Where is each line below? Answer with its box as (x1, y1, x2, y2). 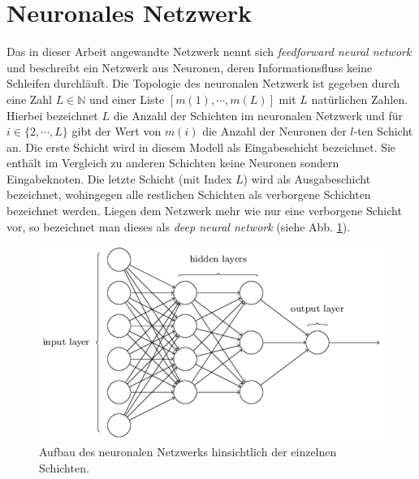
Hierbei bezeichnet (6, 106, 98, 123)
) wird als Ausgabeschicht (243, 170, 371, 187)
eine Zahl (6, 90, 52, 107)
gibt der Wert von (71, 123, 162, 140)
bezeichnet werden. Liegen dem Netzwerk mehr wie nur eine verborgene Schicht (6, 202, 402, 219)
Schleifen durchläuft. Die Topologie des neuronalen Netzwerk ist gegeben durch (6, 75, 400, 92)
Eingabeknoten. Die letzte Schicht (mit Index (6, 170, 232, 187)
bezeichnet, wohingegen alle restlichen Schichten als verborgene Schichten (6, 186, 371, 203)
